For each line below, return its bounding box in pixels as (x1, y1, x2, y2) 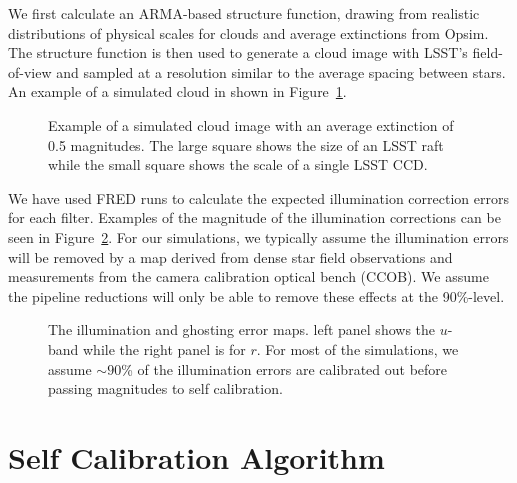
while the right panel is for (83, 338, 246, 359)
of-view (8, 61, 52, 82)
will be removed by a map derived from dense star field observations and (8, 246, 453, 267)
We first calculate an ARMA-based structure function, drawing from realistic (8, 3, 480, 23)
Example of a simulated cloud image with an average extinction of (48, 114, 454, 135)
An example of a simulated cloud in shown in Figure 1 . (8, 81, 347, 102)
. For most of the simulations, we (256, 338, 459, 359)
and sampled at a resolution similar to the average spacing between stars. (56, 61, 506, 82)
